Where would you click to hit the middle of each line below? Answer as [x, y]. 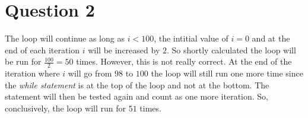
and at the [271, 38]
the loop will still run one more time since [227, 73]
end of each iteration [42, 50]
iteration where [32, 73]
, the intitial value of [191, 38]
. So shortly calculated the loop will [231, 50]
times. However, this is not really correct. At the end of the [184, 61]
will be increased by [124, 50]
